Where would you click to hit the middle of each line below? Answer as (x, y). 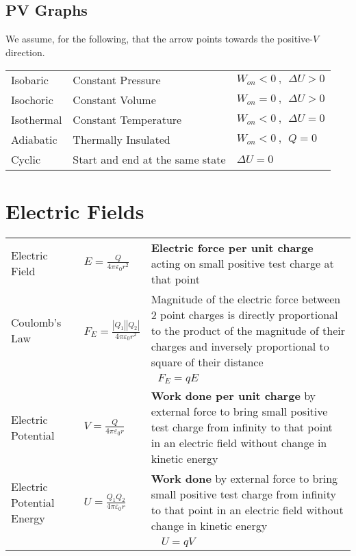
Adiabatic (34, 140)
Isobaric (30, 80)
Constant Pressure (117, 80)
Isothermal (37, 120)
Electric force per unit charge (232, 247)
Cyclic (26, 160)
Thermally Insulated (122, 140)
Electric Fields (75, 211)
